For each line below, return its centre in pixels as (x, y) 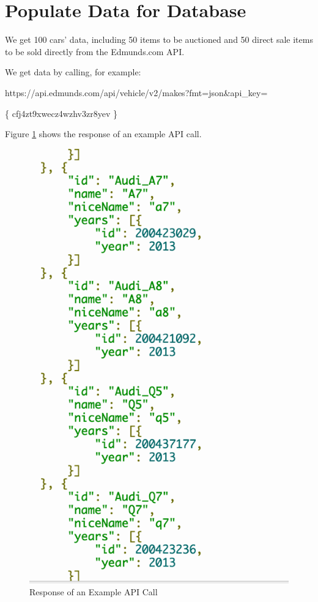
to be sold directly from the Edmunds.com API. (95, 51)
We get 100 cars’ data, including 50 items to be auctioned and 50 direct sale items (159, 40)
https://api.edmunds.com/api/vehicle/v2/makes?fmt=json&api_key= (136, 92)
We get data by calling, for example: (73, 72)
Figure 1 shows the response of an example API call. (103, 134)
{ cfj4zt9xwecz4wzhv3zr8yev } (61, 113)
